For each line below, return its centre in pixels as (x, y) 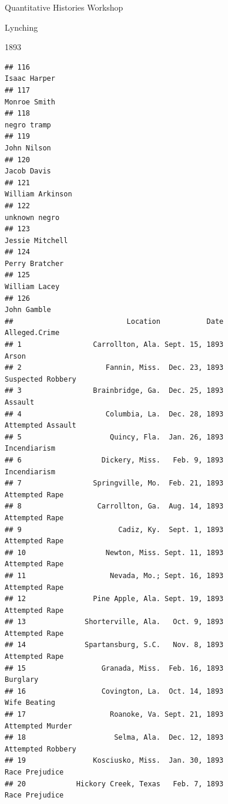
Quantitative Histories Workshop (64, 7)
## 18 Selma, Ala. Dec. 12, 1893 (114, 738)
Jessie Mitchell (36, 240)
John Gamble (28, 310)
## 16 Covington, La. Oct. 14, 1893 (114, 691)
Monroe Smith (30, 102)
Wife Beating (30, 703)
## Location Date (114, 321)
